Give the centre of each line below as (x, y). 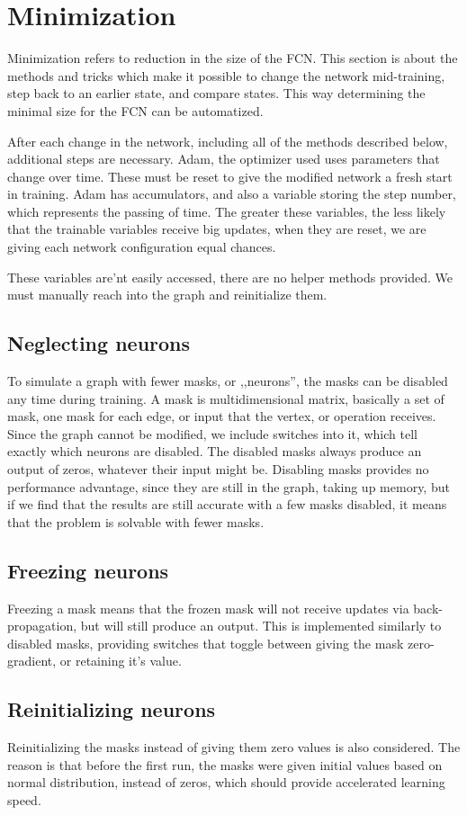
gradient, (32, 661)
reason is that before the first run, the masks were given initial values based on (225, 764)
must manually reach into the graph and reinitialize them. (167, 295)
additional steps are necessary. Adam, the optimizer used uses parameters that (224, 159)
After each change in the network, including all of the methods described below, (228, 141)
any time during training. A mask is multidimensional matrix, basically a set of (226, 398)
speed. (24, 799)
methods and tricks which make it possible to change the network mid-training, (226, 75)
